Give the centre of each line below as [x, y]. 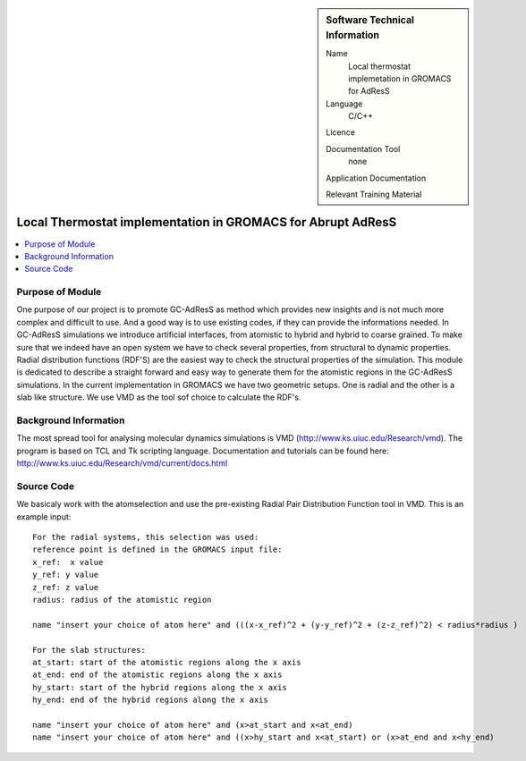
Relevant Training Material [374, 194]
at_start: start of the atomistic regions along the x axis [167, 662]
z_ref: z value [66, 587]
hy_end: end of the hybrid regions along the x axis [150, 700]
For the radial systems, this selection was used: [146, 537]
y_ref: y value [66, 575]
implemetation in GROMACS [400, 78]
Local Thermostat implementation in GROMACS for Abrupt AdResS [207, 222]
